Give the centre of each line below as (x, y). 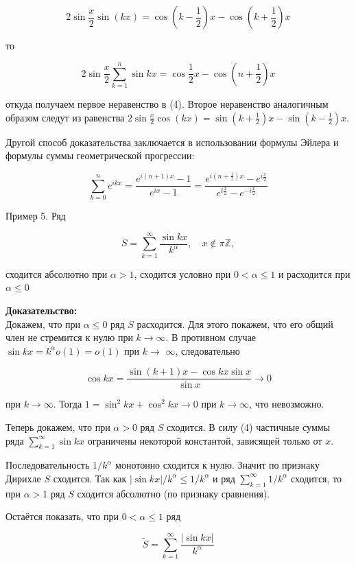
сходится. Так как (90, 478)
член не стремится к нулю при (69, 337)
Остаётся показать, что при (62, 516)
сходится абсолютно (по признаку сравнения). (174, 493)
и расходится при (314, 273)
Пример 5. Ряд (36, 215)
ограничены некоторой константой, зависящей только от (205, 440)
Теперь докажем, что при (58, 426)
